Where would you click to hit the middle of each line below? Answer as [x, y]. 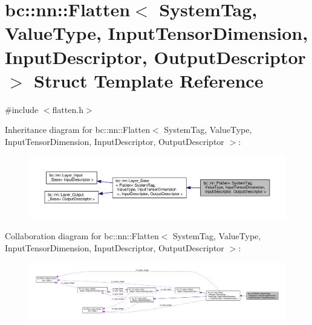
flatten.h [68, 109]
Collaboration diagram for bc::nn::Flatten [82, 236]
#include [22, 109]
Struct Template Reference [149, 80]
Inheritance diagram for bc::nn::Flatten [77, 130]
